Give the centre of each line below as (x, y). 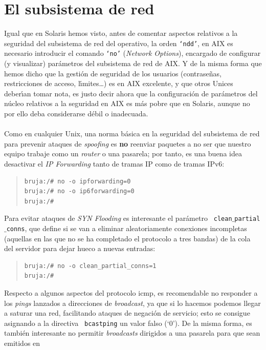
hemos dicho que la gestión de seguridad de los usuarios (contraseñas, (113, 73)
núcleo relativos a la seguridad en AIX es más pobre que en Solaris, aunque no (127, 103)
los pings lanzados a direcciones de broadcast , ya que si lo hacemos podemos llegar (132, 303)
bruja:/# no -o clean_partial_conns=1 (90, 266)
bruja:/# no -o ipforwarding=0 (77, 181)
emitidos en (22, 343)
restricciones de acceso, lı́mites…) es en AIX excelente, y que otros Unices (119, 83)
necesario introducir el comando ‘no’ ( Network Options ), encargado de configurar (132, 53)
